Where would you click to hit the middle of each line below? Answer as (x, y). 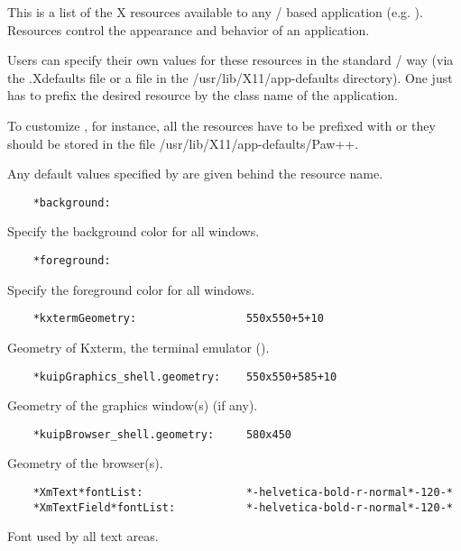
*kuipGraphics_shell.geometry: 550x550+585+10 (185, 377)
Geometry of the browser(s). (85, 463)
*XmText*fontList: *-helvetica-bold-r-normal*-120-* (243, 492)
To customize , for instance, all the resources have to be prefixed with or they (221, 125)
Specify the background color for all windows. (134, 231)
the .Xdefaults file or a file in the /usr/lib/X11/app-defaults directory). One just (230, 77)
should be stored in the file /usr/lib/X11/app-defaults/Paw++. (183, 143)
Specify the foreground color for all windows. (131, 289)
